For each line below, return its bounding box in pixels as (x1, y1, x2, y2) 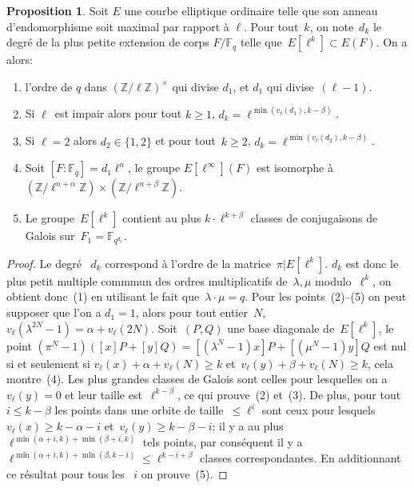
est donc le (345, 254, 399, 271)
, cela (368, 354, 393, 371)
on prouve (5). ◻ (141, 465, 228, 482)
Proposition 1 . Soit (6, 2, 109, 18)
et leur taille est (65, 386, 142, 402)
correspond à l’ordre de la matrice (105, 254, 271, 271)
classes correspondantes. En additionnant (200, 450, 401, 466)
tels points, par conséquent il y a (142, 434, 303, 450)
